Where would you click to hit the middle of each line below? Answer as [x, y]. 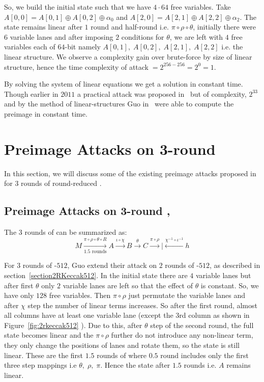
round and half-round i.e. [130, 27]
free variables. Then [80, 295]
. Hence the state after [135, 365]
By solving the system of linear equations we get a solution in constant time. [124, 84]
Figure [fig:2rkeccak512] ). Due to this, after [73, 325]
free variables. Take [201, 7]
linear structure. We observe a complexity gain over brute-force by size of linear [128, 56]
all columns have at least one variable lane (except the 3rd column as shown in [127, 315]
